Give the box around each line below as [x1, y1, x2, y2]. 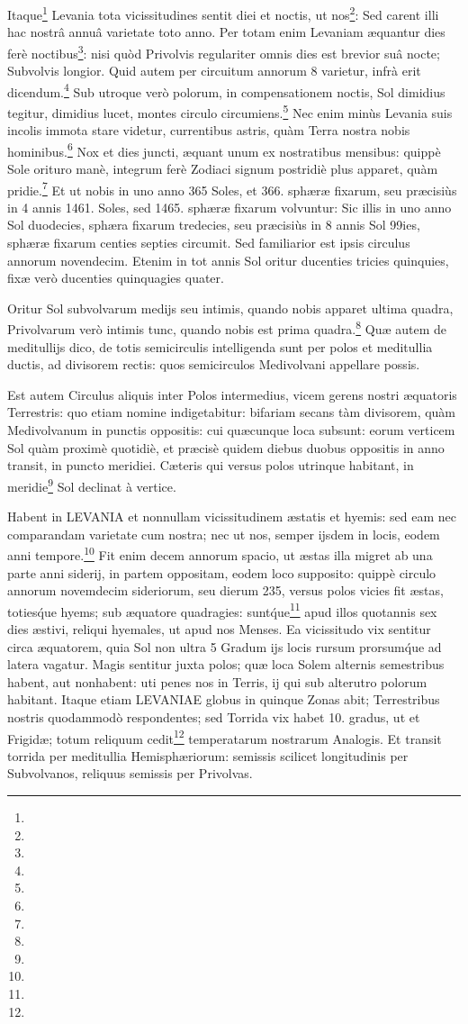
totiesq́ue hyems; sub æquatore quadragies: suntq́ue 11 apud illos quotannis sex [7, 599, 437, 621]
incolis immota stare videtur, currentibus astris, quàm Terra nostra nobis [7, 121, 410, 140]
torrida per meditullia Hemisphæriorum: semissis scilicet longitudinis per [7, 746, 409, 765]
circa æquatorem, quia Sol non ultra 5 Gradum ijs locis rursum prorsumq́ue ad [7, 637, 442, 656]
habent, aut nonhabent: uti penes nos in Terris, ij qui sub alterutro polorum [7, 672, 427, 691]
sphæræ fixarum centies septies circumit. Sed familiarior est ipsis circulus [7, 233, 410, 252]
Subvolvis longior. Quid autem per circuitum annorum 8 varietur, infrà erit [7, 61, 421, 80]
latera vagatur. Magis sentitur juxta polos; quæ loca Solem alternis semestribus [7, 655, 445, 674]
